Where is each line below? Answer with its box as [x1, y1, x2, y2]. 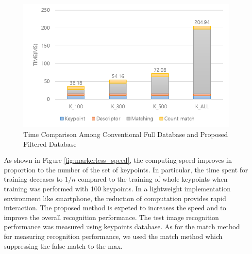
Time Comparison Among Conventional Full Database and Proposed [23, 129, 228, 139]
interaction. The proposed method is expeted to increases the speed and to [4, 203, 226, 213]
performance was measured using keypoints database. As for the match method [4, 221, 240, 232]
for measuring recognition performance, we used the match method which [4, 231, 223, 241]
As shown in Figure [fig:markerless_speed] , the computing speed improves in [4, 155, 232, 165]
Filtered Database [23, 138, 77, 149]
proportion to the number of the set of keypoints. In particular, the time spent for [4, 164, 248, 174]
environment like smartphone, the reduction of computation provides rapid [4, 193, 226, 203]
